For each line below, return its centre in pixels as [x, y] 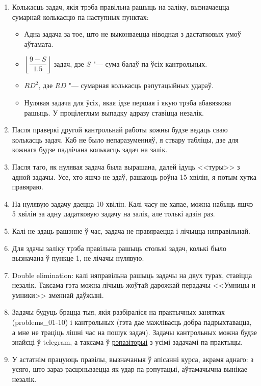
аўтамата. [39, 44]
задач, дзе [69, 63]
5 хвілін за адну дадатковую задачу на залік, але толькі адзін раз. [113, 214]
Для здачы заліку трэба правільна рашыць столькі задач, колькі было [119, 248]
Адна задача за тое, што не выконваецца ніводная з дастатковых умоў [133, 34]
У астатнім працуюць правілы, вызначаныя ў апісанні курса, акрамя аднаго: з [133, 359]
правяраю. [28, 187]
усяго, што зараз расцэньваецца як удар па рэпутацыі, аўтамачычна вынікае [129, 369]
